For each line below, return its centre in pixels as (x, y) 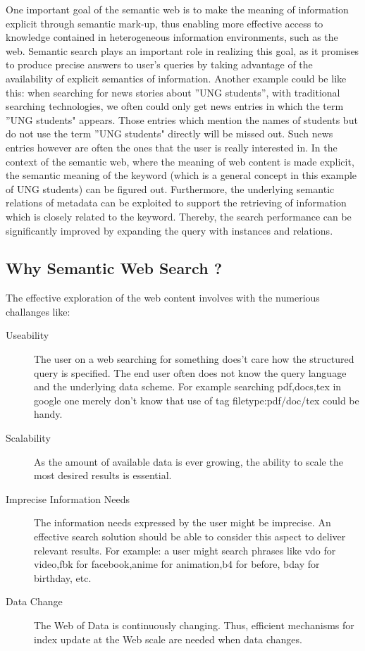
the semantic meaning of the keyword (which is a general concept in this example (181, 175)
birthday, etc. (63, 577)
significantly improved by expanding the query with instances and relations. (169, 230)
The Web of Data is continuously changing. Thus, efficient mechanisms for (194, 625)
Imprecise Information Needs (68, 498)
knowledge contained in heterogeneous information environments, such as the (172, 37)
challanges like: (38, 311)
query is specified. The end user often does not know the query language (190, 372)
